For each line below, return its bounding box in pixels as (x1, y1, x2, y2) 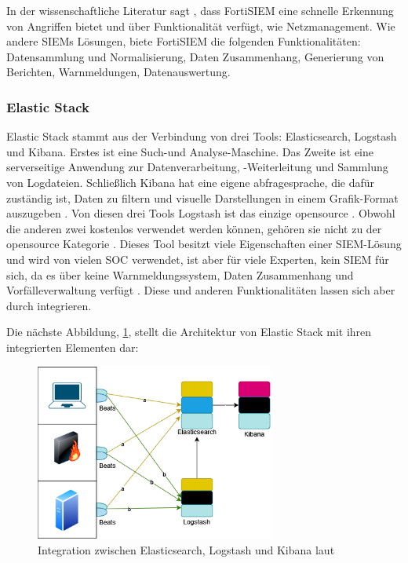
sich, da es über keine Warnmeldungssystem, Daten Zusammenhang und (6, 266, 354, 283)
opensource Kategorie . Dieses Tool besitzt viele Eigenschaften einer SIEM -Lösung (6, 236, 402, 252)
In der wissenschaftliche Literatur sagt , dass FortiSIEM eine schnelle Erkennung (6, 2, 394, 18)
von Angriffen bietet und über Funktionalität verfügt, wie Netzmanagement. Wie (6, 17, 395, 34)
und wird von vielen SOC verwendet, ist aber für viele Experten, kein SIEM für (6, 250, 389, 267)
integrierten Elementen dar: (6, 338, 139, 355)
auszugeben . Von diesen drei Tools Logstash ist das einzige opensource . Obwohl (6, 205, 395, 221)
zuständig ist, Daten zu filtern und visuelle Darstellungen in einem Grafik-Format (6, 189, 399, 206)
